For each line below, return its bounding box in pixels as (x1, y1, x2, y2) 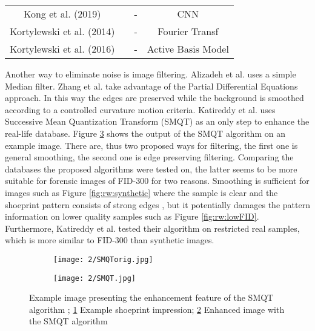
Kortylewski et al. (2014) (10, 24, 115, 38)
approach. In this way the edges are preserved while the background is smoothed (5, 91, 304, 104)
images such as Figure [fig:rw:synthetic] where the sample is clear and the (5, 186, 278, 198)
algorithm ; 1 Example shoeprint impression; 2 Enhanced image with (29, 303, 285, 315)
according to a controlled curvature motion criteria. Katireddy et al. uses (5, 103, 276, 116)
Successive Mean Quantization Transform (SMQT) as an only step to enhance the (5, 115, 310, 128)
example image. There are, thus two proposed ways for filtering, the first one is (5, 139, 298, 151)
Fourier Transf (157, 24, 219, 38)
